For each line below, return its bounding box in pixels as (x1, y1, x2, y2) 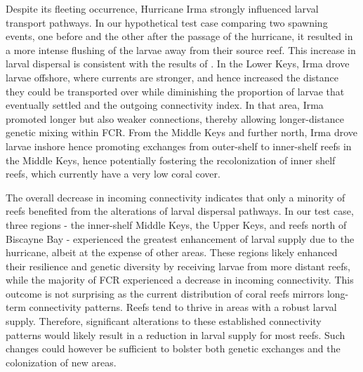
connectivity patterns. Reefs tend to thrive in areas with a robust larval (29, 300, 337, 314)
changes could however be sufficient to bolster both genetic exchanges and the (6, 341, 341, 356)
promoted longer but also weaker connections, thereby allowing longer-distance (6, 111, 344, 126)
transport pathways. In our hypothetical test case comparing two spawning (6, 15, 328, 29)
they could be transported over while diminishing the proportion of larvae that (6, 84, 345, 98)
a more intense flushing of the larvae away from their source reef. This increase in (6, 42, 356, 57)
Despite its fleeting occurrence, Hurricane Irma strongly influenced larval (6, 1, 319, 15)
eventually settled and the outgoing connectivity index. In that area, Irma (6, 98, 324, 112)
